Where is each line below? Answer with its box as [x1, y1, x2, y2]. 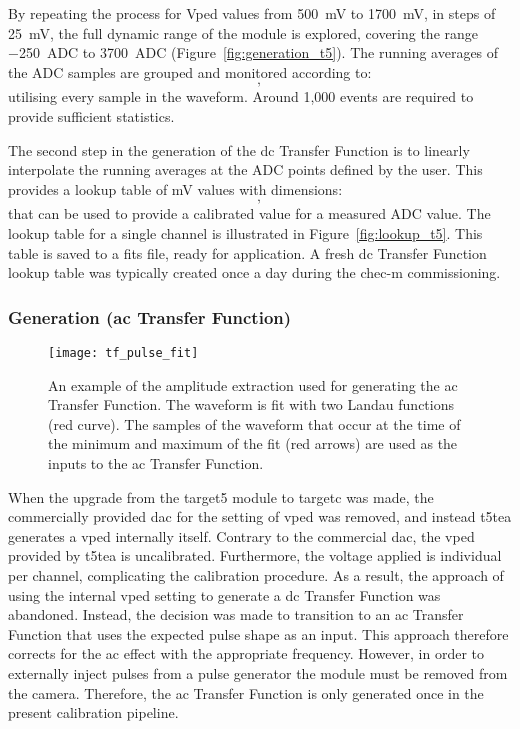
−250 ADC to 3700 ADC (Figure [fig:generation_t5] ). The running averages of [8, 42, 499, 63]
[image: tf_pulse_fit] [48, 345, 199, 360]
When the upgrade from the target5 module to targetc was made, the [8, 486, 434, 507]
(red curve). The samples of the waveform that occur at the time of [48, 413, 461, 434]
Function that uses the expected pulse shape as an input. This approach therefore [8, 623, 509, 644]
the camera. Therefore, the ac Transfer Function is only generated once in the [8, 682, 484, 703]
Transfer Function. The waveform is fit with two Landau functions [48, 394, 454, 415]
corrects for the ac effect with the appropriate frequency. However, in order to [8, 643, 485, 664]
